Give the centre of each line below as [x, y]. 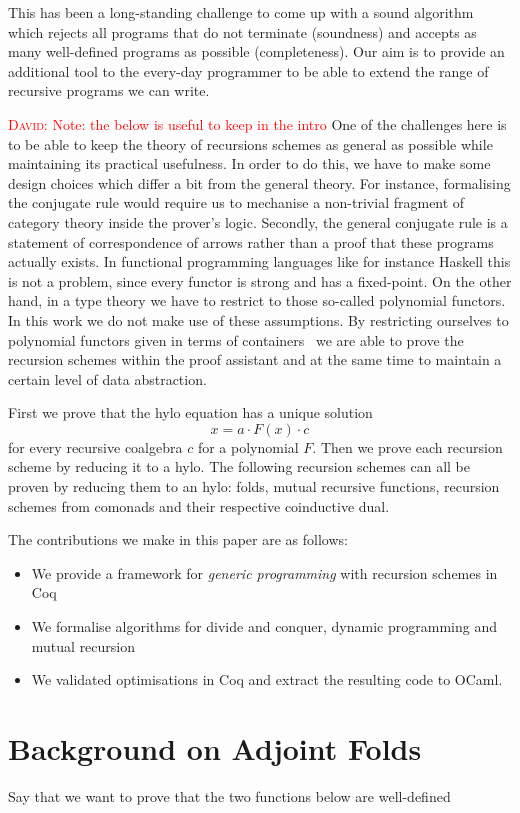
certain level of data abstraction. [107, 378]
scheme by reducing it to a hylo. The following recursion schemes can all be [239, 466]
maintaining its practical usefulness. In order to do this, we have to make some [249, 163]
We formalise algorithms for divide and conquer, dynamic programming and [264, 626]
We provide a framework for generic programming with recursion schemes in [264, 572]
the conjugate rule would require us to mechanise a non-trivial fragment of [236, 202]
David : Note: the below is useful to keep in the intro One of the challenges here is [257, 123]
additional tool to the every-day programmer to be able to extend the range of [248, 70]
